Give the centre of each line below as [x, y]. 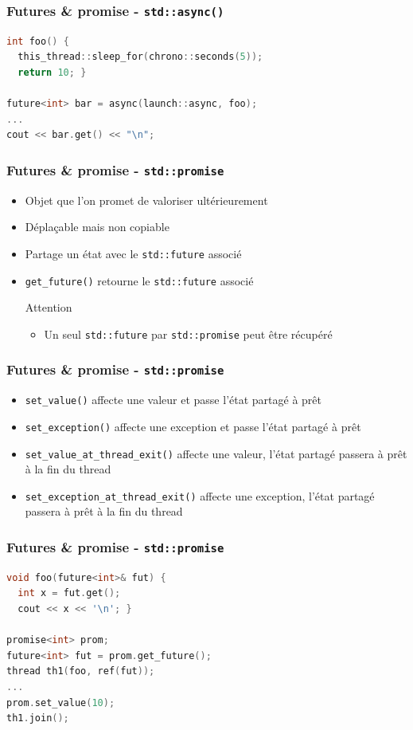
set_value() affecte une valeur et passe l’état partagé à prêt [173, 400]
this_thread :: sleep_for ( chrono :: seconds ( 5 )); [140, 57]
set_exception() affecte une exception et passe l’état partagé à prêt [193, 426]
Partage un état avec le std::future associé [133, 253]
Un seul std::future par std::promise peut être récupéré [188, 334]
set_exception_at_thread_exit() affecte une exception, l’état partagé [200, 495]
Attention [49, 307]
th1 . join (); [38, 718]
